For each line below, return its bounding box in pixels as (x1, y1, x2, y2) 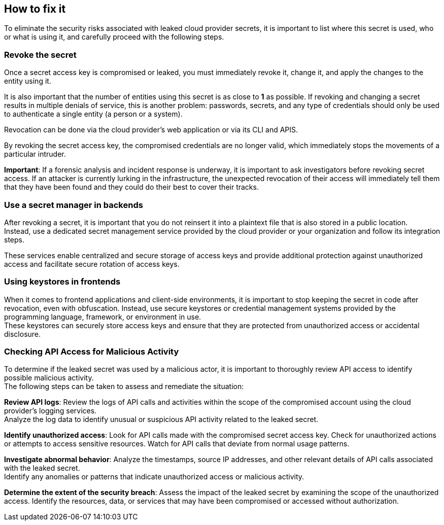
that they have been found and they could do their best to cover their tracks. (4, 183, 259, 192)
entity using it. (4, 77, 51, 86)
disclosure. (4, 329, 41, 338)
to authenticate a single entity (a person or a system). (4, 110, 183, 119)
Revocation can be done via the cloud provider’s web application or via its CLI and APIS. (4, 125, 298, 134)
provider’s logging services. (4, 406, 97, 415)
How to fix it (4, 3, 66, 15)
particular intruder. (4, 150, 66, 159)
